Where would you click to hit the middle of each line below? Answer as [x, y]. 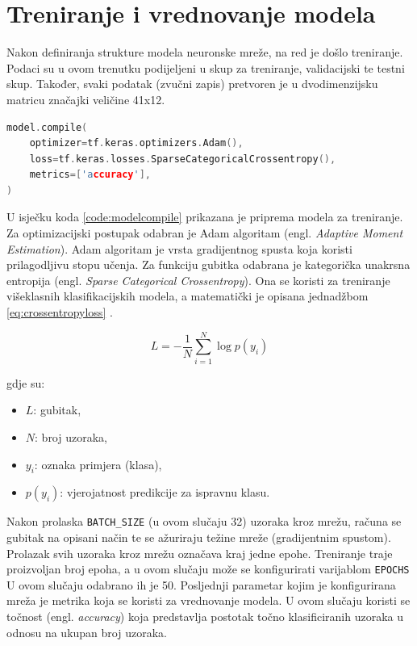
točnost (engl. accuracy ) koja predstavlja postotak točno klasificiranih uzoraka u [205, 617]
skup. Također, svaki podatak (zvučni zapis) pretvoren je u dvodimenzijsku [192, 84]
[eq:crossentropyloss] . [60, 312]
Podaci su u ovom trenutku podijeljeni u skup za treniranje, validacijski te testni [206, 67]
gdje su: [26, 382]
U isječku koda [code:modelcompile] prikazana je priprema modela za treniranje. [205, 217]
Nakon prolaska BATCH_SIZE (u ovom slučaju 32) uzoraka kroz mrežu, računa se [204, 521]
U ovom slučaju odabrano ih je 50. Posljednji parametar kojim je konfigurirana [201, 584]
